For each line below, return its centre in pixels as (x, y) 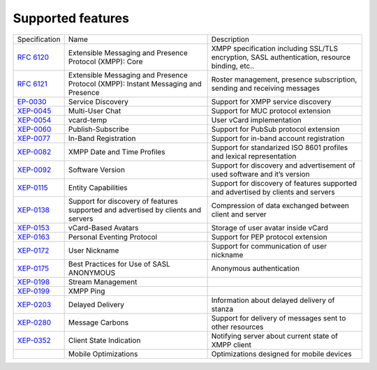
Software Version (97, 170)
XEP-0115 (32, 187)
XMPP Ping (87, 291)
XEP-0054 (34, 120)
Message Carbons (98, 323)
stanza (222, 309)
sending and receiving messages (266, 88)
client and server (239, 214)
